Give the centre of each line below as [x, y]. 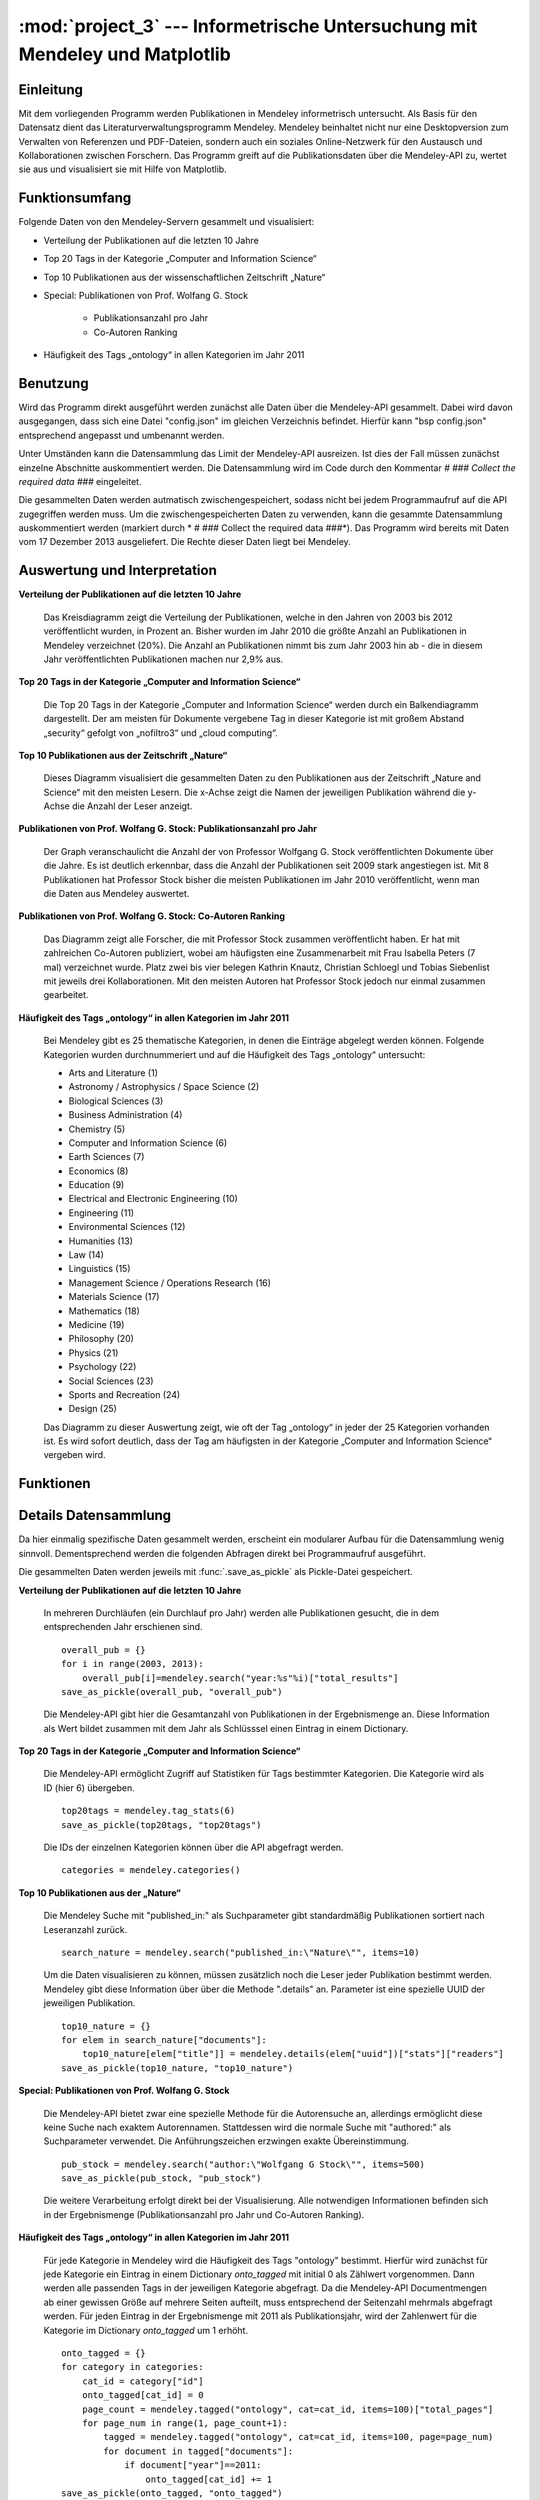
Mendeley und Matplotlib [125, 54]
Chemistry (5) [97, 1129]
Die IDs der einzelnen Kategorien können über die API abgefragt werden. [193, 1847]
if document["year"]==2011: [193, 2465]
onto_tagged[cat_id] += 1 [209, 2479]
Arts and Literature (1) [113, 1072]
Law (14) [86, 1255]
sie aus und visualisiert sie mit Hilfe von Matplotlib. [122, 169]
